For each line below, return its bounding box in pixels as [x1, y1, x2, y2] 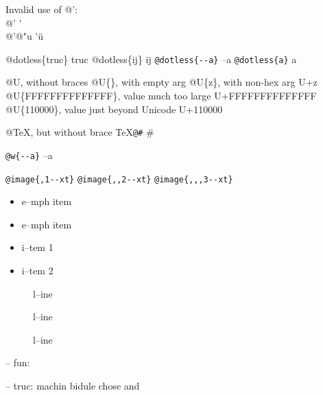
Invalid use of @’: [5, 2, 78, 16]
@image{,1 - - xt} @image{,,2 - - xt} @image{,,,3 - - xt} [5, 174, 233, 184]
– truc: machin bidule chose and [5, 378, 140, 392]
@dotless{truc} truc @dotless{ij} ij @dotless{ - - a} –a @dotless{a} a [5, 51, 297, 66]
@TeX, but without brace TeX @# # [5, 125, 154, 139]
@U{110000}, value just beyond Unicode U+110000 [5, 101, 223, 116]
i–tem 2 [21, 263, 53, 277]
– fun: [5, 355, 30, 370]
